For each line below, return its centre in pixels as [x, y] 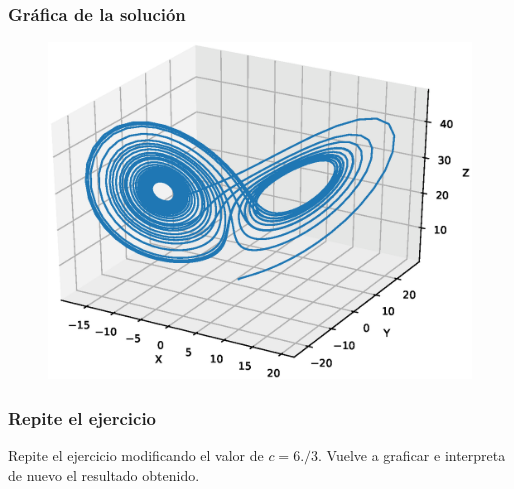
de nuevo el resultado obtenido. [104, 474]
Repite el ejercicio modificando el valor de [136, 455]
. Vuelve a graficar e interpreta [412, 455]
